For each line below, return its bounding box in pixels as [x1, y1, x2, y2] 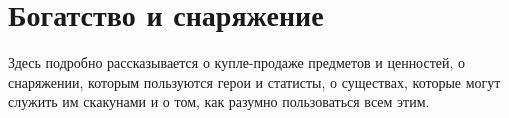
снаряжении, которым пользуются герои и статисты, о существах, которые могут [8, 71, 501, 92]
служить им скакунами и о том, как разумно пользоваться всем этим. [8, 91, 430, 112]
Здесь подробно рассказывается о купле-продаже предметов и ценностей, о [8, 52, 466, 73]
